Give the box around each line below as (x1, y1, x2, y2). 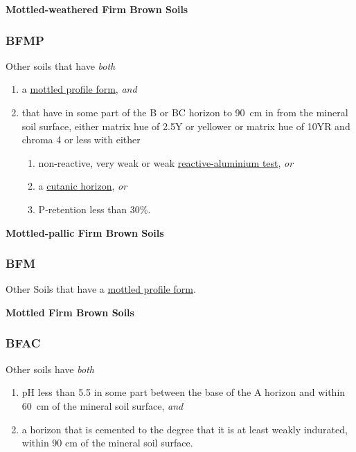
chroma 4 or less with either (21, 132, 141, 147)
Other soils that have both (6, 58, 116, 73)
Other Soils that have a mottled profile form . (6, 282, 196, 296)
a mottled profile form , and (21, 82, 137, 96)
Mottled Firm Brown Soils (6, 305, 134, 319)
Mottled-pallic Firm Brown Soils (6, 225, 164, 239)
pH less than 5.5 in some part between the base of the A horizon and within (21, 385, 346, 399)
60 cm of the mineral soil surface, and (21, 398, 184, 413)
